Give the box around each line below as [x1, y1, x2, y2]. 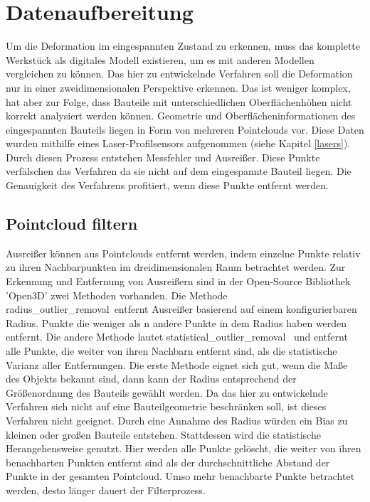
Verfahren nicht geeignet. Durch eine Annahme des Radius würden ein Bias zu [6, 412, 348, 427]
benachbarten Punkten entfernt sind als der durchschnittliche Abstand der [6, 454, 330, 469]
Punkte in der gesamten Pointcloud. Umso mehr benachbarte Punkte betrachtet [6, 469, 355, 484]
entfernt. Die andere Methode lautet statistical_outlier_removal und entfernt [6, 329, 348, 344]
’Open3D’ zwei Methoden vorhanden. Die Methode [6, 287, 228, 302]
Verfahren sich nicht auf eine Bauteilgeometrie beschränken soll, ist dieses [6, 399, 327, 414]
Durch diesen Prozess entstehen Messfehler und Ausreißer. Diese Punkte [6, 149, 320, 164]
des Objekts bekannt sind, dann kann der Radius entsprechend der [6, 371, 297, 386]
